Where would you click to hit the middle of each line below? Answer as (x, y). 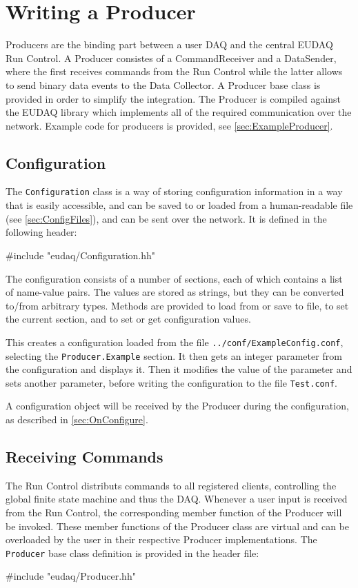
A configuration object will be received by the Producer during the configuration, (177, 406)
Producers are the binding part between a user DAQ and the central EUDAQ (169, 44)
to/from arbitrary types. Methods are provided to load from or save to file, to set (177, 305)
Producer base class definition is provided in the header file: (132, 552)
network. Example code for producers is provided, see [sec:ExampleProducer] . (169, 125)
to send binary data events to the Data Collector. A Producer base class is (163, 84)
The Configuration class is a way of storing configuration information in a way (174, 191)
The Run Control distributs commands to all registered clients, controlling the (171, 485)
